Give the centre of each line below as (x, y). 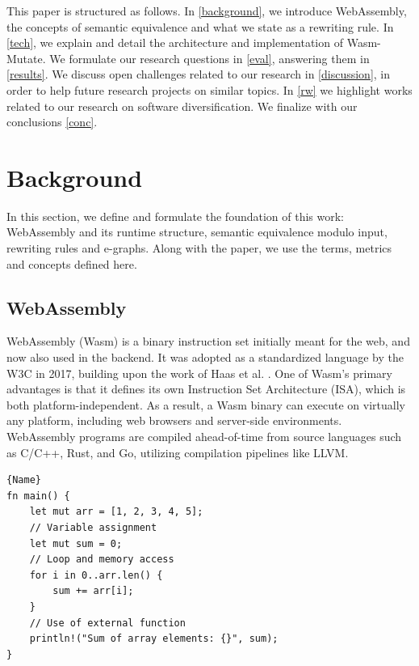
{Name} (24, 480)
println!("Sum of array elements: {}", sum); (154, 639)
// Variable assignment (93, 527)
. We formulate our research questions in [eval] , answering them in (206, 58)
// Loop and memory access (102, 560)
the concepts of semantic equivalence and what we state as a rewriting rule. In (200, 26)
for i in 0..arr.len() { (96, 575)
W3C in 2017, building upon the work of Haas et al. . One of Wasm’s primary (199, 373)
